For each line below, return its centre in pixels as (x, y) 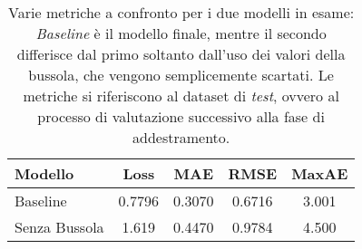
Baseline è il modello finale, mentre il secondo (181, 33)
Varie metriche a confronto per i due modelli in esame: (181, 12)
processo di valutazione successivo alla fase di (181, 116)
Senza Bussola (59, 227)
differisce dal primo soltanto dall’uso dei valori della (181, 54)
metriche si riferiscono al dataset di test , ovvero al (181, 96)
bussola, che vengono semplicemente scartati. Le (181, 75)
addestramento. (181, 137)
